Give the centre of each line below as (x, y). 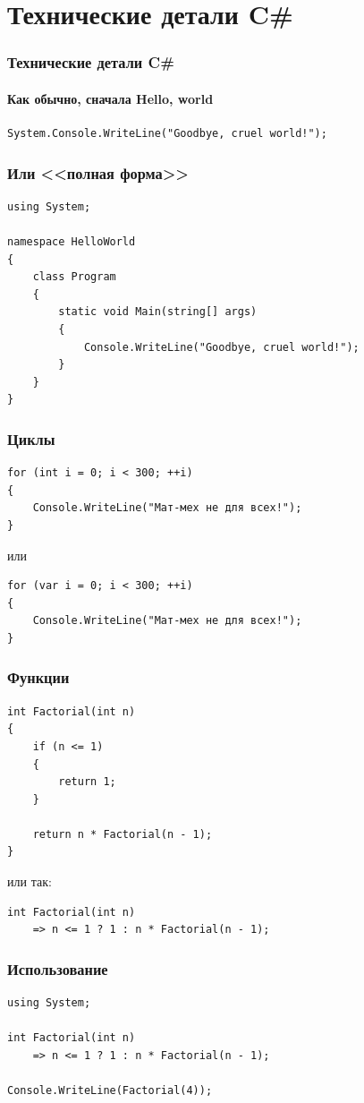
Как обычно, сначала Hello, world (110, 98)
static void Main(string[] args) (158, 312)
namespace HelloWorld (72, 242)
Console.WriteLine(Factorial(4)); (110, 1091)
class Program (74, 277)
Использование (58, 968)
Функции (38, 677)
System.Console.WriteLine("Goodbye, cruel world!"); (167, 134)
